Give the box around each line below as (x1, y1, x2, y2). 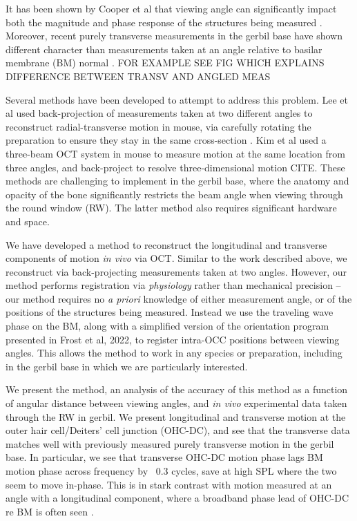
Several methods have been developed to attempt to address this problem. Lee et (6, 92, 349, 106)
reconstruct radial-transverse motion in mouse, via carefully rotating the (6, 119, 311, 133)
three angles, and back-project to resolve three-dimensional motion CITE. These (6, 160, 345, 174)
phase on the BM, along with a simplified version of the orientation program (6, 319, 329, 333)
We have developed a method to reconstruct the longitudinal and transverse (6, 237, 327, 252)
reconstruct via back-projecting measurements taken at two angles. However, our (6, 264, 347, 278)
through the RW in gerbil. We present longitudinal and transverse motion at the (6, 409, 346, 424)
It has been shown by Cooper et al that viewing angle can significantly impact (6, 1, 337, 15)
